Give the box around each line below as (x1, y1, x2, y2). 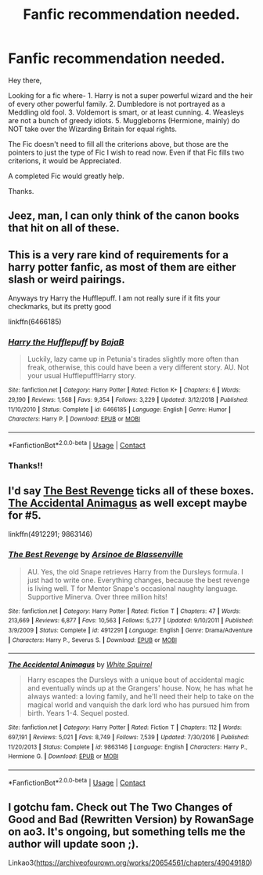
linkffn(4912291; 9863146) (8, 530, 93, 539)
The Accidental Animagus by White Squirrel (8, 660, 153, 669)
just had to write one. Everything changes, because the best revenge (27, 575, 250, 585)
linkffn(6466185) (8, 317, 62, 326)
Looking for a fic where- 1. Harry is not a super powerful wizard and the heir (8, 90, 253, 100)
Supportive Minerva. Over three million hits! (27, 592, 168, 601)
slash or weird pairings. (8, 272, 125, 286)
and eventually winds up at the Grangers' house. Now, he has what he (27, 684, 254, 693)
